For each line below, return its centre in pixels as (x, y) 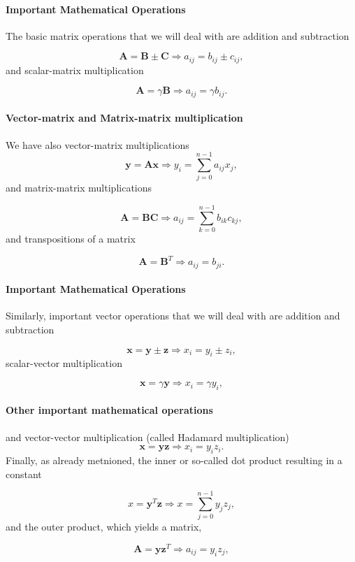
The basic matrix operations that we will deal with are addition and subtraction (177, 35)
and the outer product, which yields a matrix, (104, 527)
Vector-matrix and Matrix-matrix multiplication (124, 118)
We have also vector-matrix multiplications (97, 144)
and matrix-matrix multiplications (79, 188)
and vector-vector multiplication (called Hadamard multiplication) (147, 437)
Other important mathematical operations (109, 410)
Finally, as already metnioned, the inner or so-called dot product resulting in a (174, 460)
